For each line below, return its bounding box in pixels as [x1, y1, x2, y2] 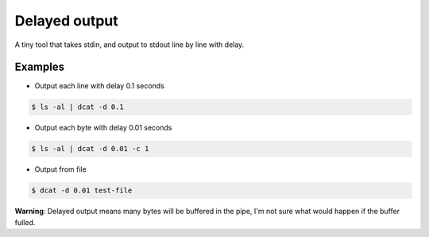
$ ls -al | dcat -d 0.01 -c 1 [31, 144, 149, 153]
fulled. [14, 217, 36, 227]
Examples [14, 60, 65, 74]
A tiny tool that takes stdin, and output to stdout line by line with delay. [14, 40, 245, 49]
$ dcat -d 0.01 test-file [31, 186, 133, 195]
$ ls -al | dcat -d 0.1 [31, 103, 125, 111]
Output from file [34, 165, 87, 174]
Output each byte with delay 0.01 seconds [34, 123, 172, 133]
